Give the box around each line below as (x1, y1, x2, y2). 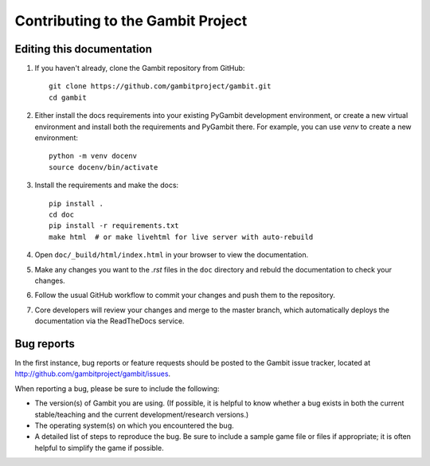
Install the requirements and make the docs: (34, 180, 179, 190)
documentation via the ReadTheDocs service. (34, 316, 185, 326)
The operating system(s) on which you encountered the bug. (34, 421, 234, 430)
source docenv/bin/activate (49, 163, 158, 171)
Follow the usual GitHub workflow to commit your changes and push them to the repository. (34, 291, 336, 300)
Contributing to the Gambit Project (14, 12, 248, 29)
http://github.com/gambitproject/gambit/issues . (14, 369, 171, 378)
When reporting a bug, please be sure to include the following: (14, 383, 220, 394)
